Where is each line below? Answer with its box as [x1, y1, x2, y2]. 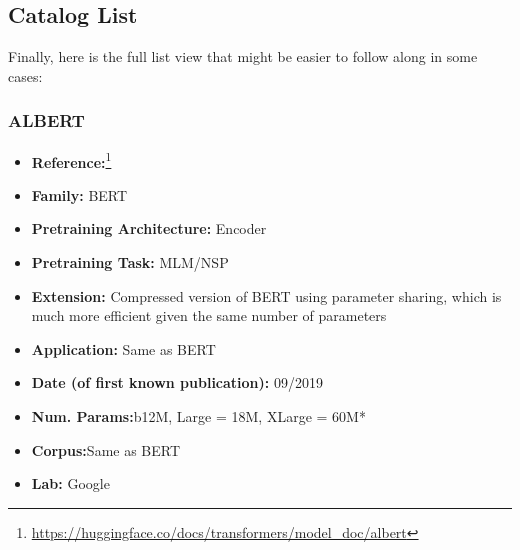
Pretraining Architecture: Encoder [31, 218, 267, 239]
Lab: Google [31, 473, 110, 494]
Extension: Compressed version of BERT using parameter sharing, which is [31, 285, 502, 306]
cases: [8, 65, 43, 86]
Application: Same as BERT [31, 338, 216, 359]
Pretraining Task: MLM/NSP [31, 252, 229, 273]
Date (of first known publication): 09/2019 [31, 372, 323, 393]
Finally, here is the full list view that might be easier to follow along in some [8, 46, 478, 67]
